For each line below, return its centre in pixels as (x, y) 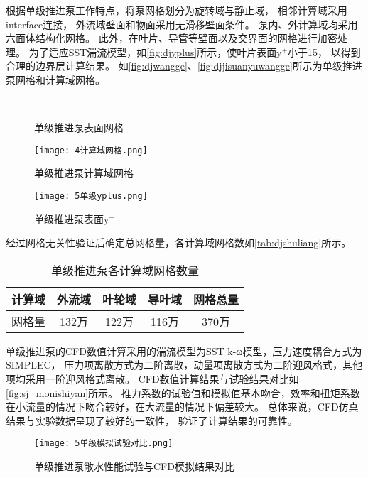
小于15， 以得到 (324, 51)
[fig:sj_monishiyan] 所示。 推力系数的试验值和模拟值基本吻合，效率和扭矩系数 (183, 392)
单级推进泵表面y (72, 218)
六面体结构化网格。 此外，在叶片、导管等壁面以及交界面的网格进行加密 (172, 38)
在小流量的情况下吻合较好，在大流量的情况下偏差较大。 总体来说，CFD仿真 (182, 407)
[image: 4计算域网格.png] (91, 150)
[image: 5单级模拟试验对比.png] (104, 444)
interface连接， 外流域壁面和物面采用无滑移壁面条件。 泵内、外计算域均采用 (182, 24)
